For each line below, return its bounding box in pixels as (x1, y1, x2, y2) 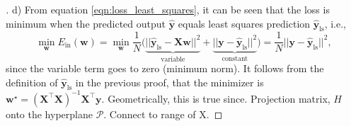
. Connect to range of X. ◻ (103, 106, 223, 121)
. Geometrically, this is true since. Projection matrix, (101, 91, 330, 105)
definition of (6, 74, 58, 89)
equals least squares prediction (178, 16, 311, 30)
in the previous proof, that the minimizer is (75, 74, 264, 89)
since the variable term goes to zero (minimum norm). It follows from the (6, 61, 324, 76)
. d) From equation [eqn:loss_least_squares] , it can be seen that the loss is (6, 2, 330, 16)
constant (221, 55, 248, 62)
